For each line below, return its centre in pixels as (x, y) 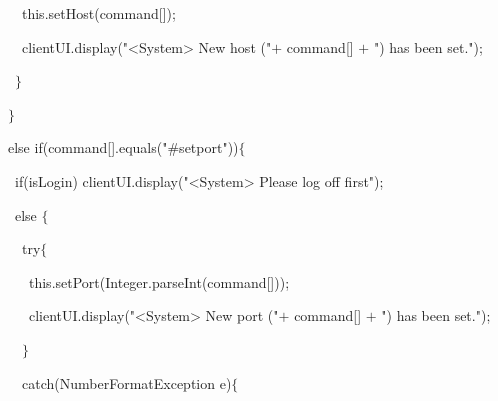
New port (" (242, 315)
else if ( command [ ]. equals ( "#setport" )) (123, 147)
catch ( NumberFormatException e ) (127, 382)
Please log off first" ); (321, 180)
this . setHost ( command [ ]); (99, 13)
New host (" (235, 46)
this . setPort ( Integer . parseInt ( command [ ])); (159, 281)
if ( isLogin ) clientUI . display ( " (102, 180)
